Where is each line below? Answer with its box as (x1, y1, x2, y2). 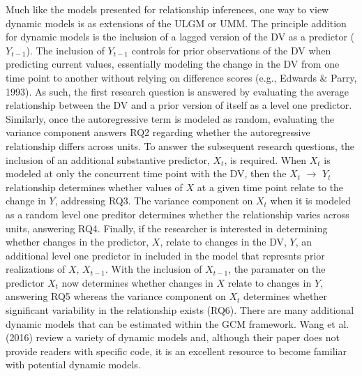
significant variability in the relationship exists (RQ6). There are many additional (6, 303, 354, 317)
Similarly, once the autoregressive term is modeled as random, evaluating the (6, 111, 335, 126)
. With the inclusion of (105, 262, 202, 276)
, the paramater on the (228, 262, 326, 276)
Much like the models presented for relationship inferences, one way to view (6, 2, 329, 16)
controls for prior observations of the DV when (131, 43, 331, 57)
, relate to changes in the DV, (160, 234, 287, 249)
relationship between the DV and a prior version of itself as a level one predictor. (6, 98, 352, 112)
